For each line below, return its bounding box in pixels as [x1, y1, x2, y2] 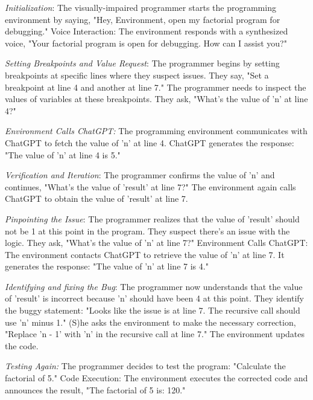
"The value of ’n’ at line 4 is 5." [5, 148, 121, 161]
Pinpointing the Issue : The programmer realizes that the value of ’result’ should [5, 212, 300, 225]
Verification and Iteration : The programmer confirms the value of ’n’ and [5, 169, 275, 181]
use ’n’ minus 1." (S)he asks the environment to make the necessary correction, [5, 315, 296, 328]
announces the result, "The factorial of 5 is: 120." [5, 383, 186, 396]
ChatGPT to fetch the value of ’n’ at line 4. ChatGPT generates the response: [5, 136, 294, 149]
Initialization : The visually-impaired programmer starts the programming [5, 1, 276, 13]
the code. [5, 339, 39, 352]
